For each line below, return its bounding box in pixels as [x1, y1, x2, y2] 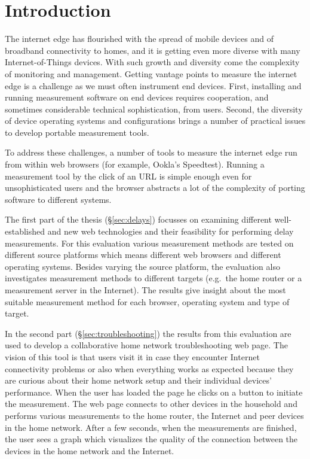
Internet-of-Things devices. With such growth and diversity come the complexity [5, 56, 300, 68]
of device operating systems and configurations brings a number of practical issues [5, 114, 306, 127]
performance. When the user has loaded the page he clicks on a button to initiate [5, 385, 303, 398]
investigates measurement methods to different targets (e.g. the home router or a [5, 272, 302, 284]
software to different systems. [5, 193, 112, 205]
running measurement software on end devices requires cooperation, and [5, 91, 269, 104]
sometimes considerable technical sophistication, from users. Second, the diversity [5, 102, 303, 115]
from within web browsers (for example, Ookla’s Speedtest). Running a [5, 158, 265, 171]
